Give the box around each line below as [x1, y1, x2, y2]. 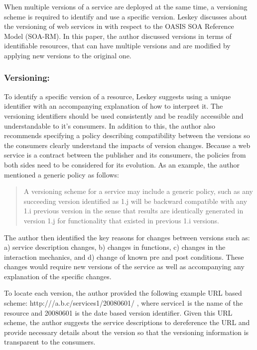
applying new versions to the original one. [4, 50, 131, 60]
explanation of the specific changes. [4, 271, 112, 281]
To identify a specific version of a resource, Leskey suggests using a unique [4, 91, 231, 101]
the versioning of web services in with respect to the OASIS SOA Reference [4, 21, 234, 31]
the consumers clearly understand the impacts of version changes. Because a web [4, 140, 251, 150]
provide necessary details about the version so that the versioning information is [4, 327, 249, 337]
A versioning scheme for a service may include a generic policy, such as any [23, 186, 253, 196]
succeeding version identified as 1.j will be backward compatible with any [23, 195, 248, 206]
